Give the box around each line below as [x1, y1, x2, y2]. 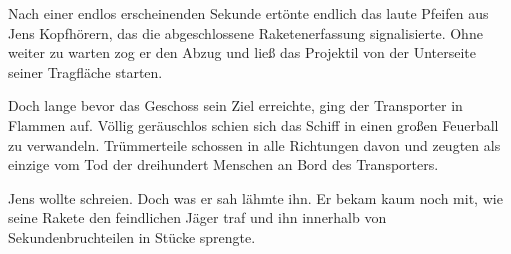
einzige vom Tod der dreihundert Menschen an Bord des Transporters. [8, 154, 439, 175]
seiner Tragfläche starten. [8, 61, 163, 82]
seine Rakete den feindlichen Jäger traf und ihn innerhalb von [8, 207, 387, 228]
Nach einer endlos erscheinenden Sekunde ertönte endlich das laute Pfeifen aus [8, 3, 489, 23]
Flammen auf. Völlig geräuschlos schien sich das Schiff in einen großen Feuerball [8, 114, 499, 135]
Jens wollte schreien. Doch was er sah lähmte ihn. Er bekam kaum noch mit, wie [8, 187, 503, 208]
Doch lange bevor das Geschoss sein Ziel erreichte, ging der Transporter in [8, 95, 463, 116]
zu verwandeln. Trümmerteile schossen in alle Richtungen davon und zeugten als [8, 134, 501, 155]
